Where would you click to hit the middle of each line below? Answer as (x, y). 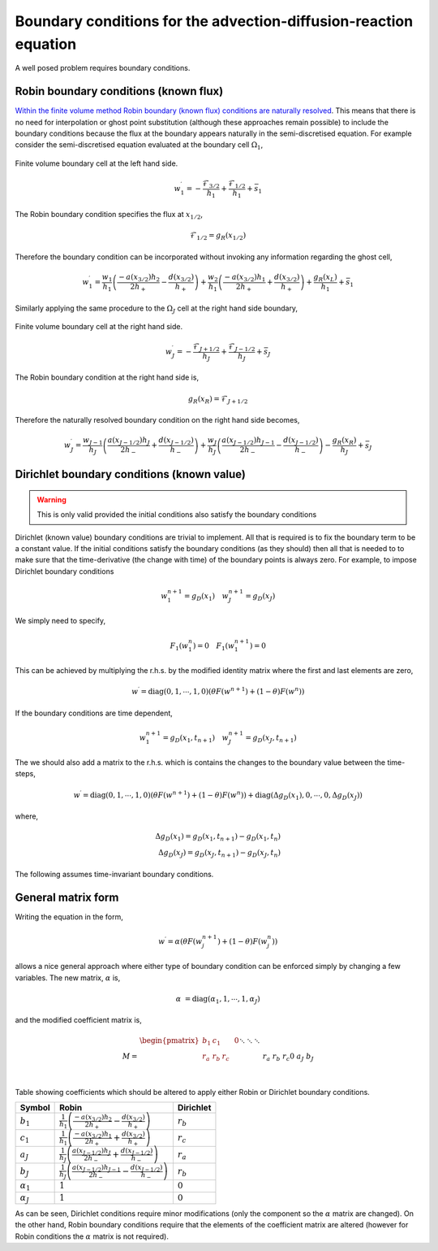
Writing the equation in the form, (69, 917)
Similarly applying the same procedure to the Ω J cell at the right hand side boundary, (157, 309)
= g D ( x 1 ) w (206, 597)
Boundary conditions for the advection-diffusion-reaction (214, 21)
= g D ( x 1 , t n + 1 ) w (195, 738)
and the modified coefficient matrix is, (78, 1020)
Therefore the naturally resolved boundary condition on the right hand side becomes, (157, 420)
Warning (52, 499)
